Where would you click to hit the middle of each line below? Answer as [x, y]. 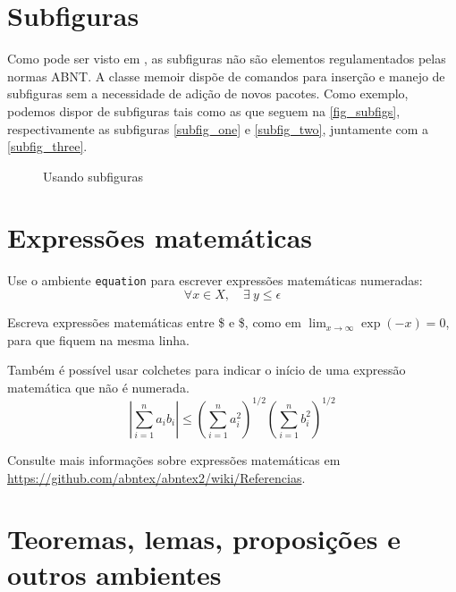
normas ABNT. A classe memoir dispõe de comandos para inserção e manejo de [226, 76]
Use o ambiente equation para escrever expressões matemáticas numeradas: [215, 280]
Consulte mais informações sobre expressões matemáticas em [174, 459]
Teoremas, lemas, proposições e [204, 539]
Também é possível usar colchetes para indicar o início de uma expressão [207, 370]
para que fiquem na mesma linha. [98, 339]
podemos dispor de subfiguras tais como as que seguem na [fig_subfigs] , [204, 110]
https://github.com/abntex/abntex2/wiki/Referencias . [156, 477]
